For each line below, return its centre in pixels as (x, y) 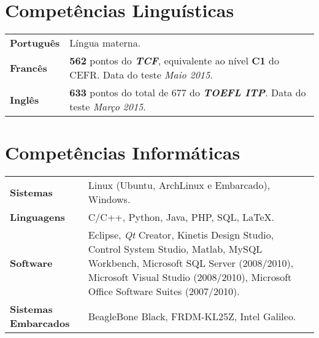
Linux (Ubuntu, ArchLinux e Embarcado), (179, 185)
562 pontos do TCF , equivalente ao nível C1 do (174, 61)
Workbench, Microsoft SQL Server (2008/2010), (191, 263)
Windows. (109, 199)
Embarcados (40, 323)
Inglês (25, 99)
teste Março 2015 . (108, 107)
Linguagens (37, 217)
